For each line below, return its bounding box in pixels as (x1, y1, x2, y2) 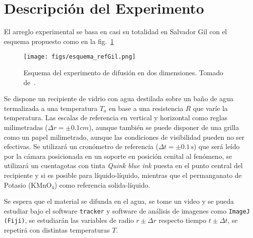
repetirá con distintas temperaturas (4, 225, 110, 235)
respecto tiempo (159, 215, 207, 225)
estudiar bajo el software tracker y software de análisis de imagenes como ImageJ (4, 205, 250, 216)
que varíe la (193, 103, 228, 113)
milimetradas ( (4, 122, 48, 132)
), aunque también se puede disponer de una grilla (89, 122, 239, 132)
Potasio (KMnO (4, 179, 52, 190)
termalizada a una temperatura (4, 103, 98, 113)
